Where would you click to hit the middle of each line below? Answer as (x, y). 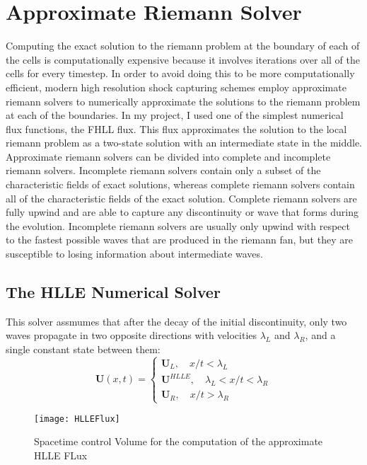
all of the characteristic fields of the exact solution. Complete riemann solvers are (181, 198)
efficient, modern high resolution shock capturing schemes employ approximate (176, 87)
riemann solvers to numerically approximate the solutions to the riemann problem (183, 101)
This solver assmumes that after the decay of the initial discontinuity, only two (176, 321)
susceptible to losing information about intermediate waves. (134, 254)
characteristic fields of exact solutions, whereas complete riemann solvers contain (180, 184)
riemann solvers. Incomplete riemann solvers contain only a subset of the (163, 170)
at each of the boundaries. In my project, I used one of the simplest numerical (175, 115)
